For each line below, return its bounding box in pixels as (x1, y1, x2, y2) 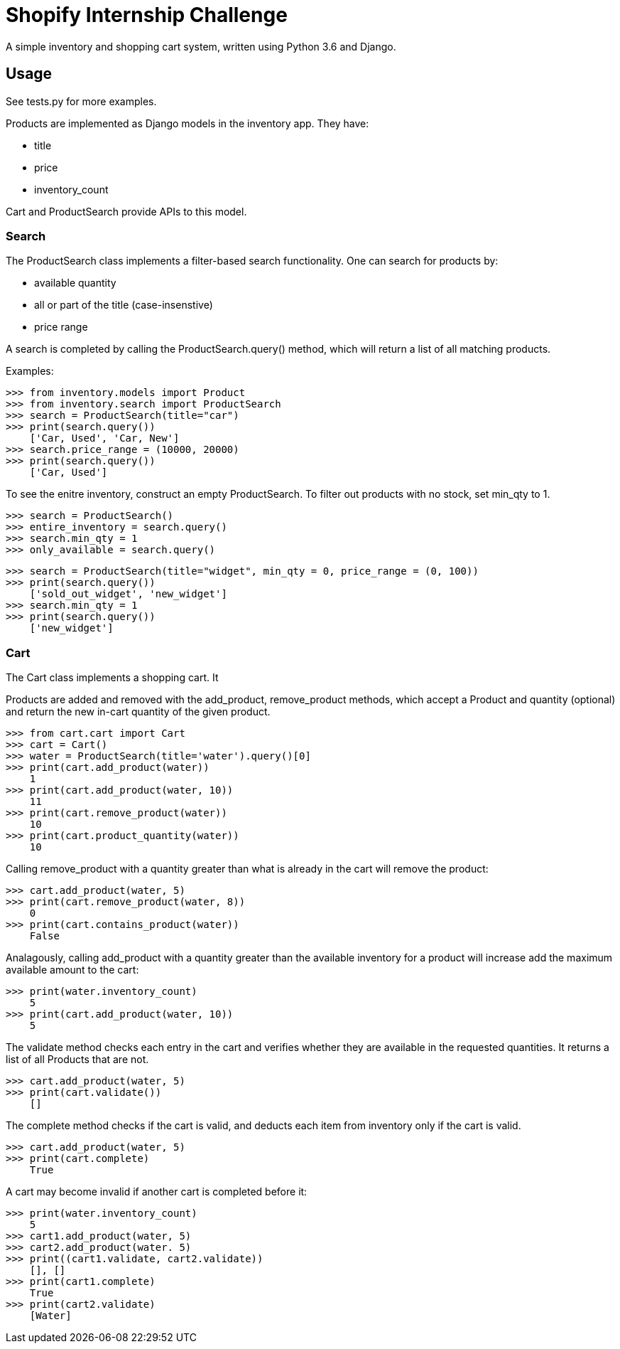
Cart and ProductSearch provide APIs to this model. (6, 205, 247, 218)
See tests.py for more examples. (6, 95, 157, 107)
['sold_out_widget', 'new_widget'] (29, 588, 227, 600)
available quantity (34, 277, 116, 289)
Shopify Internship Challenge (6, 3, 288, 27)
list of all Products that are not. (6, 1053, 149, 1066)
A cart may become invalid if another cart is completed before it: (6, 1185, 308, 1198)
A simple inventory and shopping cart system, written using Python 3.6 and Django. (6, 40, 396, 53)
